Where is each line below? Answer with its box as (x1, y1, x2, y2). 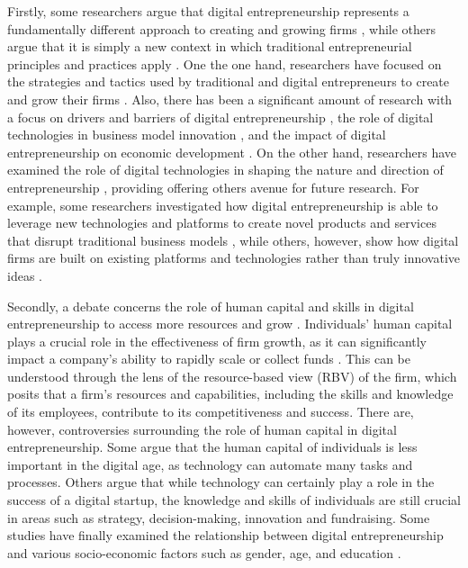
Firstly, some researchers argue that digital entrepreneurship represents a (7, 2, 409, 20)
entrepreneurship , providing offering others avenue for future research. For (7, 177, 419, 196)
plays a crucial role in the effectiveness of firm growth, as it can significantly (7, 331, 427, 350)
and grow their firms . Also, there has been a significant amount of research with (7, 89, 453, 108)
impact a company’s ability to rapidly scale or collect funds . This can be (7, 349, 410, 368)
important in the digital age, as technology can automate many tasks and (7, 455, 413, 473)
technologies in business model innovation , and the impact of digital (7, 125, 386, 144)
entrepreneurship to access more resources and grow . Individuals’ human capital (7, 314, 453, 333)
